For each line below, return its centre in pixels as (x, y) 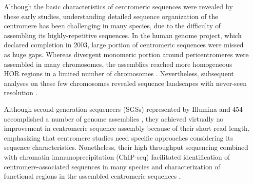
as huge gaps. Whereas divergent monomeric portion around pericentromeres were (126, 54)
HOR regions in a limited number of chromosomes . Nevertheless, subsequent (119, 73)
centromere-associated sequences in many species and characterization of (112, 166)
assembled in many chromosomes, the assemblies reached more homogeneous (118, 64)
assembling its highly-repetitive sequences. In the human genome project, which (123, 35)
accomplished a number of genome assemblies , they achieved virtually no (114, 118)
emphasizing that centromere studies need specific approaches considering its (119, 137)
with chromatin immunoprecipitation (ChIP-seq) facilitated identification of (117, 156)
